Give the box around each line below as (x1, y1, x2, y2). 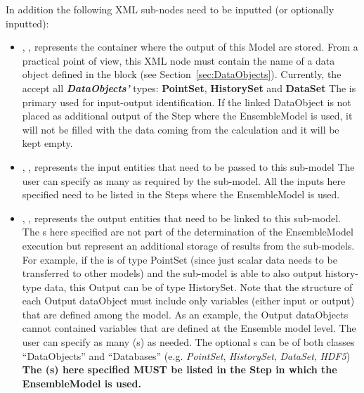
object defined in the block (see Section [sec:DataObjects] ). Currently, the (22, 67, 342, 82)
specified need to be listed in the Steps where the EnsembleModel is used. (22, 187, 340, 202)
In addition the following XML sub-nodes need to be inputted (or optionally (6, 2, 334, 16)
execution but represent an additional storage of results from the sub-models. (22, 238, 355, 252)
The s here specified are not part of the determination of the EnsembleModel (22, 224, 353, 239)
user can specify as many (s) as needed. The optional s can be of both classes (22, 335, 355, 349)
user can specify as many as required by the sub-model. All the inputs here (22, 173, 346, 188)
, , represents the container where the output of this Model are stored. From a (22, 39, 358, 54)
